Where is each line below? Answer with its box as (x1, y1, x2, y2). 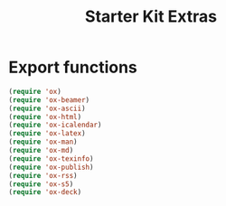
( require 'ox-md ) (8, 146, 74, 155)
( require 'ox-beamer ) (8, 95, 90, 105)
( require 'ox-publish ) (8, 163, 94, 172)
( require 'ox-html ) (8, 112, 82, 121)
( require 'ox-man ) (8, 137, 78, 146)
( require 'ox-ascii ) (8, 104, 87, 113)
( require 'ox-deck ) (8, 188, 82, 197)
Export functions (8, 57, 137, 78)
